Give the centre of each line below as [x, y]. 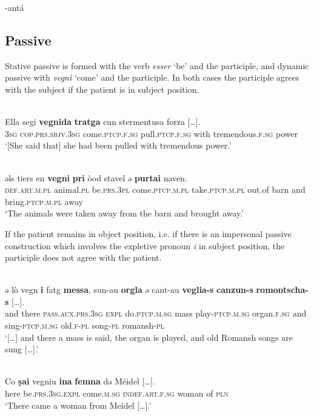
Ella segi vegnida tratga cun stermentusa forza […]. [103, 122]
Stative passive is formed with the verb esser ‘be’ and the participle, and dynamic [157, 65]
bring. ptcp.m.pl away [44, 201]
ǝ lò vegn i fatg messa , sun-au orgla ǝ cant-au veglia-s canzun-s [129, 290]
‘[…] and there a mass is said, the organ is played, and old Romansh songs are [149, 337]
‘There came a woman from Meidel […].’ [78, 405]
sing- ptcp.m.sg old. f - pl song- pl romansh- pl [85, 325]
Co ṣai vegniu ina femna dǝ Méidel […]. [80, 381]
